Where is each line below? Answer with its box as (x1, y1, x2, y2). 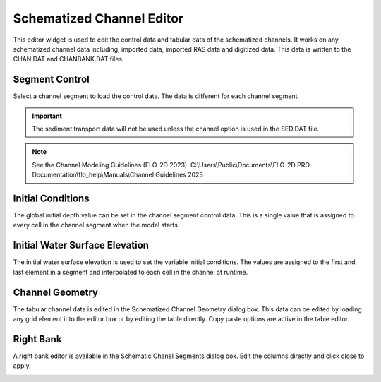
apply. (13, 362, 31, 370)
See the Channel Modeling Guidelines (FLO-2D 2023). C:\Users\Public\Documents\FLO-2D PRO (32, 160, 310, 169)
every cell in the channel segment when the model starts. (13, 221, 180, 229)
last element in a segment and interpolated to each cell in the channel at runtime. (13, 268, 248, 276)
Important (32, 112, 63, 120)
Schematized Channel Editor (13, 11, 183, 26)
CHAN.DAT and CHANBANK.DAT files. (13, 55, 124, 64)
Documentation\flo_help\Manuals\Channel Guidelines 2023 (32, 170, 204, 179)
